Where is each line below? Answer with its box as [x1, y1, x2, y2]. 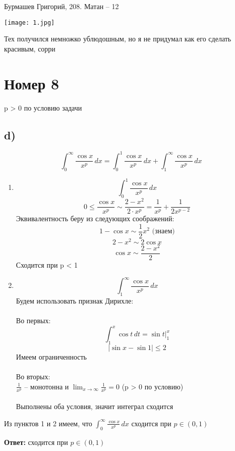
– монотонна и [24, 381, 69, 391]
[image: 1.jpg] [4, 19, 55, 26]
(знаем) [152, 228, 175, 235]
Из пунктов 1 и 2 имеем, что [4, 418, 92, 428]
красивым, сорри [4, 43, 55, 54]
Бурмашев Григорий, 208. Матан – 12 [4, 1, 119, 11]
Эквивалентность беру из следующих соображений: [16, 213, 174, 224]
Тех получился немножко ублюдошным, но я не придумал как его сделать [4, 33, 231, 44]
